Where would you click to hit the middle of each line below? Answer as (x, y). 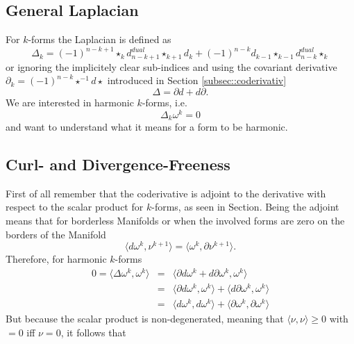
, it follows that (93, 332)
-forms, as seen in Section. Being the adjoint (245, 207)
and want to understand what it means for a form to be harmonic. (147, 127)
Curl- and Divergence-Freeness (118, 164)
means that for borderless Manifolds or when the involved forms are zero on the (175, 221)
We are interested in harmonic (70, 102)
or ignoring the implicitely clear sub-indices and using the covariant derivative (171, 66)
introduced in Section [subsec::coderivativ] (197, 80)
